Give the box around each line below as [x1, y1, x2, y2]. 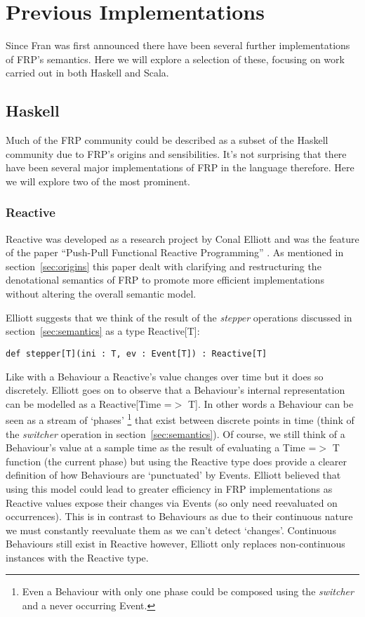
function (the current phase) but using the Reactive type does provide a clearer [6, 453, 347, 468]
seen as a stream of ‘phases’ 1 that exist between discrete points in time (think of [6, 411, 354, 427]
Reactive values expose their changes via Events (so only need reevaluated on [6, 495, 338, 510]
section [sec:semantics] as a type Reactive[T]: [6, 324, 200, 338]
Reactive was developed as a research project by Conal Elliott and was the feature [6, 231, 359, 246]
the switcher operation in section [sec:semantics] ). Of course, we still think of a [6, 426, 345, 441]
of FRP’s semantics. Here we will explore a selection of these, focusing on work [6, 51, 345, 66]
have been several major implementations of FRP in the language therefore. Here [6, 160, 354, 175]
